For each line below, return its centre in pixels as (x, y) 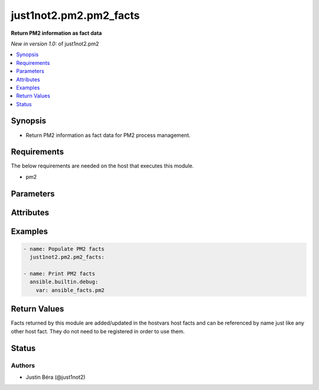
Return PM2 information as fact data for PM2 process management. (108, 135)
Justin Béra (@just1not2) (56, 377)
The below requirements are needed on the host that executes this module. (102, 166)
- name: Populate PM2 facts (64, 249)
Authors (23, 365)
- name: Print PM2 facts (59, 274)
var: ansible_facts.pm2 (70, 290)
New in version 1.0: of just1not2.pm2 (55, 44)
